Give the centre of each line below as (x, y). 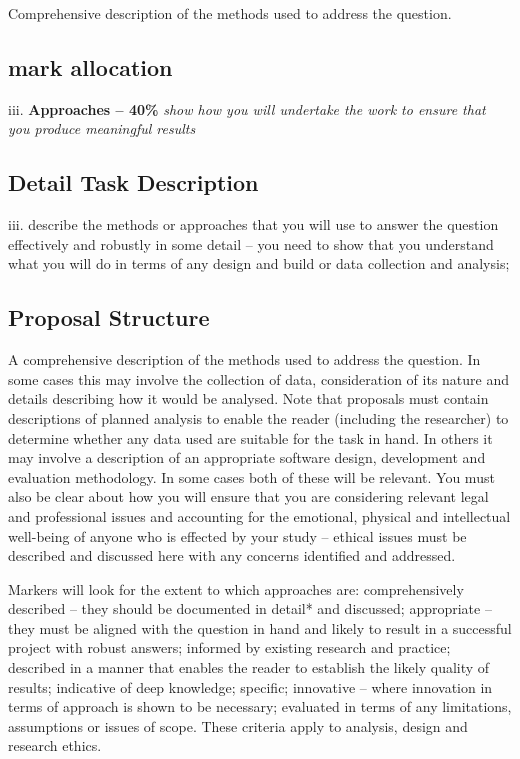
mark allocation (90, 66)
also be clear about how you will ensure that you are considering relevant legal (248, 496)
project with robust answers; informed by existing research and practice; (229, 647)
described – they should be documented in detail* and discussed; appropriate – (250, 608)
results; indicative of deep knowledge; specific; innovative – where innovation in (250, 686)
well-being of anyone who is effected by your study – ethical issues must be (237, 535)
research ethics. (55, 745)
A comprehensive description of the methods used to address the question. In (244, 359)
